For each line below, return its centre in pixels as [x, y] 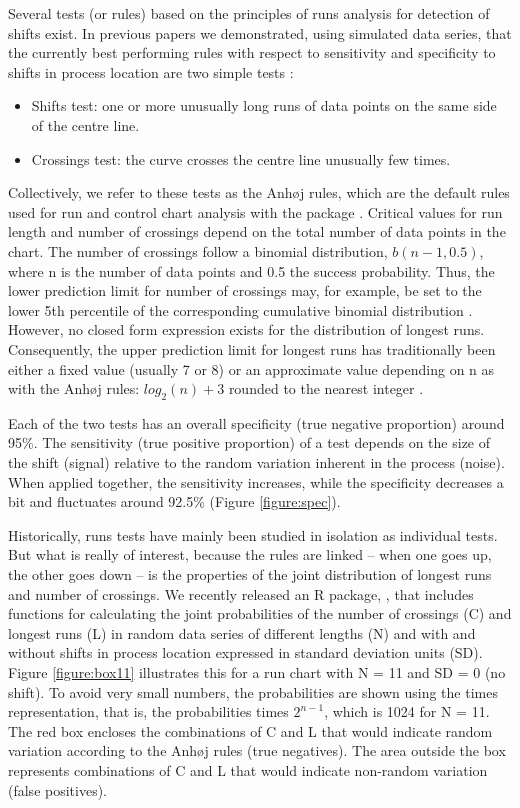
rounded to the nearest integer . [326, 388]
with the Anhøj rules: [74, 388]
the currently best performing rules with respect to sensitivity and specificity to [252, 52]
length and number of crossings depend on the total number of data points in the [257, 231]
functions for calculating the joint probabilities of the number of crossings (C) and [260, 613]
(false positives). [58, 789]
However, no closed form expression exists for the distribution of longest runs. [246, 329]
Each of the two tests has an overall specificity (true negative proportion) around [256, 422]
